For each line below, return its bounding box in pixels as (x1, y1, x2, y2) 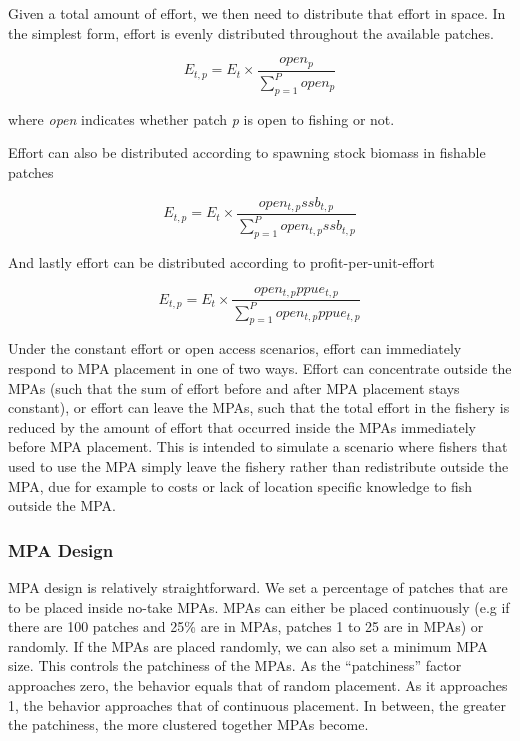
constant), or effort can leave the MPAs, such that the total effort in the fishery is (8, 397, 510, 418)
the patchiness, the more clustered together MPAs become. (8, 714, 369, 735)
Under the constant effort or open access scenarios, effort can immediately (8, 338, 462, 359)
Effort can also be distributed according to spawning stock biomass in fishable (8, 142, 486, 163)
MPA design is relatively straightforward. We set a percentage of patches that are (8, 577, 508, 597)
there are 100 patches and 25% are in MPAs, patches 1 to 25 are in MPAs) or (8, 616, 484, 637)
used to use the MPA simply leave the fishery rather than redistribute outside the (8, 456, 509, 476)
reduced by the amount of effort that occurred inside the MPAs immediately (8, 416, 476, 437)
